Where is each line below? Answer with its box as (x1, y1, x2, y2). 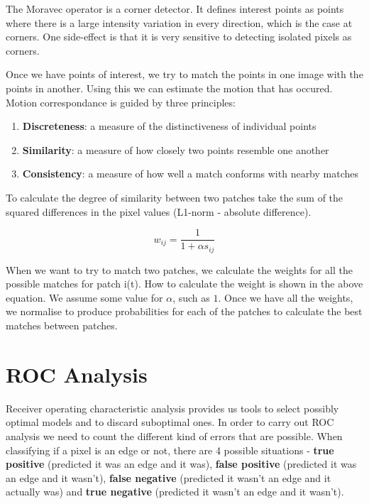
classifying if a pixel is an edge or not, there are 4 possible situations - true (6, 442, 334, 457)
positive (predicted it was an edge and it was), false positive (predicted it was (6, 456, 357, 471)
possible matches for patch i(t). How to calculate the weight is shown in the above (6, 276, 363, 291)
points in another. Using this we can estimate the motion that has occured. (6, 80, 333, 95)
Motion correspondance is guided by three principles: (6, 94, 236, 109)
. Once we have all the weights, (218, 290, 353, 305)
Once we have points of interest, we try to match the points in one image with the (6, 67, 363, 82)
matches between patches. (6, 318, 118, 333)
